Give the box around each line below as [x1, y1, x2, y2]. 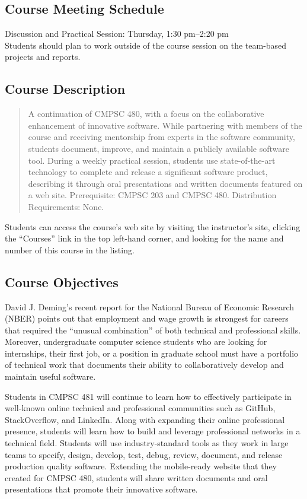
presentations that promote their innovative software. [5, 483, 198, 495]
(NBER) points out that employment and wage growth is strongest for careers [5, 312, 289, 325]
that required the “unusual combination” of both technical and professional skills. [5, 323, 301, 336]
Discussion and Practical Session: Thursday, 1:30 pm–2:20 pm [5, 27, 229, 40]
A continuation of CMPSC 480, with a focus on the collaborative [28, 107, 264, 120]
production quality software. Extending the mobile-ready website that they [5, 460, 277, 472]
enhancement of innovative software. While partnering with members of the [28, 119, 302, 131]
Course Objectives [5, 272, 119, 291]
